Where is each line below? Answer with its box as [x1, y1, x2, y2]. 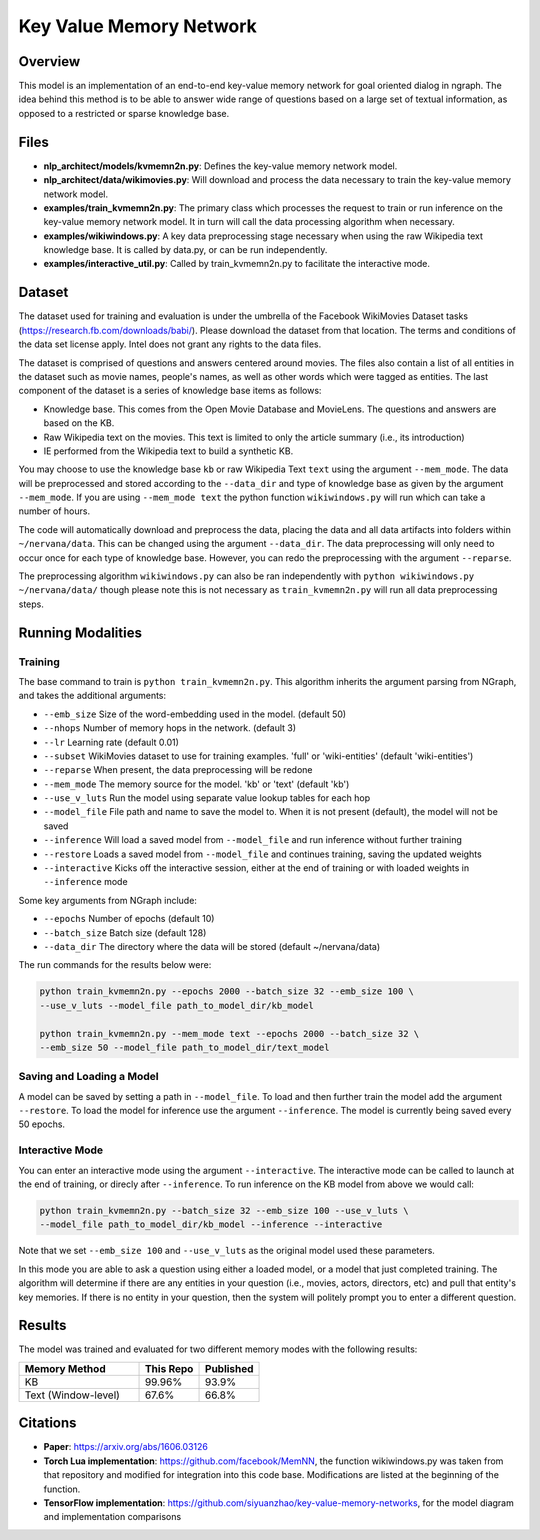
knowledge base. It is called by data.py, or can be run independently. [43, 244, 328, 256]
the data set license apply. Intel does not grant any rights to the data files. [18, 338, 322, 350]
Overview [18, 53, 81, 70]
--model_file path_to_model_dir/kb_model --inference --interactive [39, 1219, 383, 1230]
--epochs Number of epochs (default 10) [43, 913, 215, 925]
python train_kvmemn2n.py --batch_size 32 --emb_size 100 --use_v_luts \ [39, 1205, 409, 1216]
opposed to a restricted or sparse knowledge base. [18, 107, 230, 119]
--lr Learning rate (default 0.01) [43, 736, 180, 748]
